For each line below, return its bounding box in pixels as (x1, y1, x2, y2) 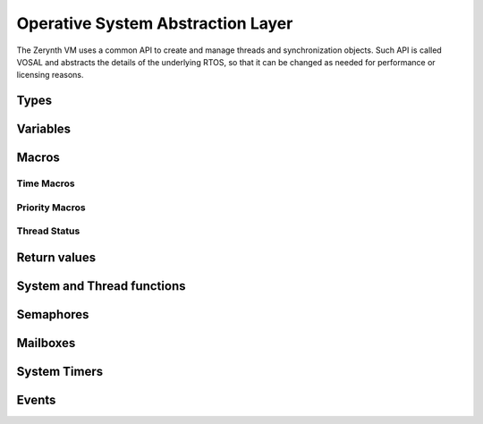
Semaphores (16, 307, 89, 322)
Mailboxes (16, 335, 76, 351)
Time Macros (16, 177, 75, 190)
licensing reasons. (16, 70, 84, 81)
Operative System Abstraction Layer (16, 13, 293, 33)
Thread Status (16, 225, 80, 237)
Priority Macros (16, 201, 86, 214)
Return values (16, 250, 97, 265)
